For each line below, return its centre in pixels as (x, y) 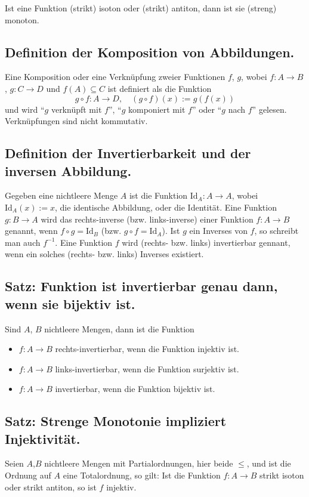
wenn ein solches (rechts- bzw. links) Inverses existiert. (104, 254)
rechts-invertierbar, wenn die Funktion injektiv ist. (147, 349)
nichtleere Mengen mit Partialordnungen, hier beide (139, 463)
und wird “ (25, 109)
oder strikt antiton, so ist (51, 487)
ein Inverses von (218, 231)
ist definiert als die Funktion (160, 88)
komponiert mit (157, 109)
